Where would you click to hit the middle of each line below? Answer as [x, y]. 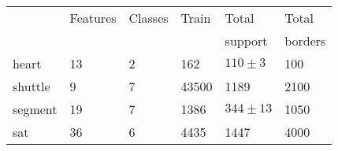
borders [305, 41]
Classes [149, 18]
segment [35, 109]
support [246, 41]
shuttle [32, 86]
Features [93, 18]
